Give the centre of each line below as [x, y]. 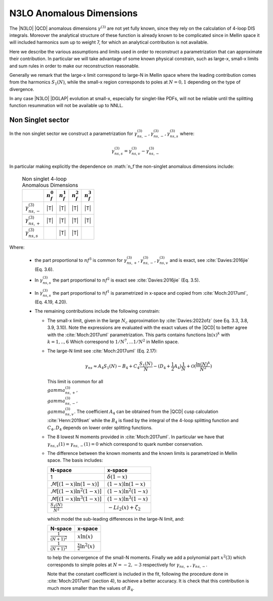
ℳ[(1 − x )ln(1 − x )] [75, 484]
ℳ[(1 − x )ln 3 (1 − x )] [76, 498]
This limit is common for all [75, 382]
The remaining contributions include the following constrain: [97, 311]
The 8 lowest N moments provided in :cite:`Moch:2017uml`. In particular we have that [136, 437]
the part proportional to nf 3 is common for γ [81, 260]
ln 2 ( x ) [87, 546]
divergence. [22, 89]
